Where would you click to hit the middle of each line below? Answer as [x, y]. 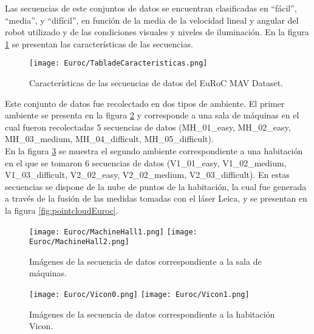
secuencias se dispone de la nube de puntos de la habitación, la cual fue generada [156, 186]
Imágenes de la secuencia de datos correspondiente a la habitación [152, 314]
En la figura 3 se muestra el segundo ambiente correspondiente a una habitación [154, 151]
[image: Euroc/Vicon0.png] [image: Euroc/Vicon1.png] [139, 295]
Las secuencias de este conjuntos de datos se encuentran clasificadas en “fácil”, [151, 8]
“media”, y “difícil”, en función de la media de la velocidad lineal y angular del [152, 20]
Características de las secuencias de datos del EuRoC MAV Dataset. [156, 83]
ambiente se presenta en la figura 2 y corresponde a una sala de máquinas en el [152, 115]
